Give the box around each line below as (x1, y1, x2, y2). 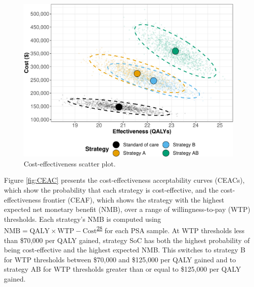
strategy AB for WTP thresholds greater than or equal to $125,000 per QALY (4, 264, 241, 274)
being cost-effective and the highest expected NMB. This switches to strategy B (4, 245, 246, 255)
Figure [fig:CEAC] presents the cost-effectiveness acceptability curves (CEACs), (4, 175, 245, 185)
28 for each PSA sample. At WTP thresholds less (96, 224, 245, 236)
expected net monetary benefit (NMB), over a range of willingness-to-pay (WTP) (4, 204, 251, 214)
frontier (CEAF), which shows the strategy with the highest (43, 194, 224, 205)
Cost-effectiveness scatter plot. (24, 158, 116, 168)
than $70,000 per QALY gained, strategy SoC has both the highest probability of (4, 235, 250, 245)
